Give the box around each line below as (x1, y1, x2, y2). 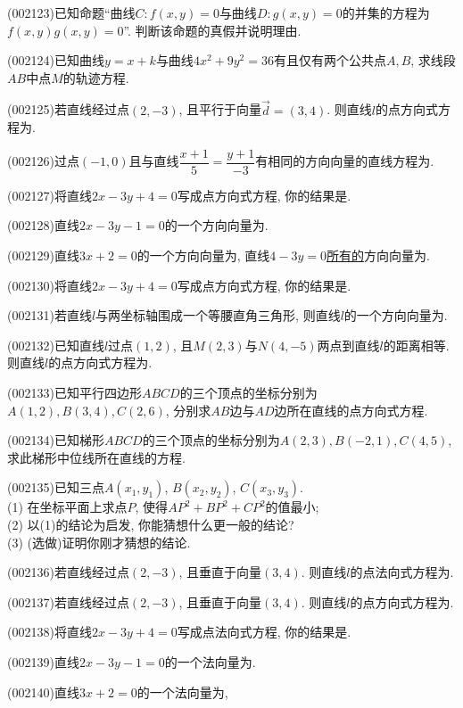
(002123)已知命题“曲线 (7, 4, 136, 21)
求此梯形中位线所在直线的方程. (7, 448, 186, 466)
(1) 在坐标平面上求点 (7, 498, 128, 516)
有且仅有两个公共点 (273, 51, 386, 70)
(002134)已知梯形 (7, 431, 104, 449)
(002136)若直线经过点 (7, 563, 129, 581)
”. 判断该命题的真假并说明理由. (123, 21, 302, 39)
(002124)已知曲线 (7, 51, 104, 70)
